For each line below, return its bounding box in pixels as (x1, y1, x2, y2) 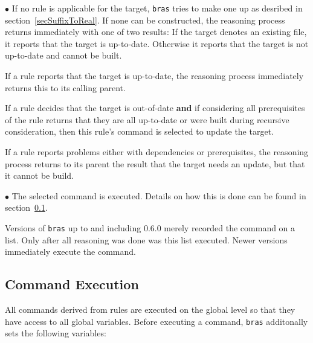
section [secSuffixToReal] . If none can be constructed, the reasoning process (5, 13, 285, 26)
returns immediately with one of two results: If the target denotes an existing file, (5, 25, 307, 38)
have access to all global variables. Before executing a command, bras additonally (5, 315, 308, 327)
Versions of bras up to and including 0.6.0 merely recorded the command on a (5, 221, 295, 234)
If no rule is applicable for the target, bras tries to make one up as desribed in (11, 2, 303, 14)
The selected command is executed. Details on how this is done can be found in (11, 189, 306, 202)
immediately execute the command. (5, 245, 136, 258)
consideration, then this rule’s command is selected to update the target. (5, 125, 274, 138)
